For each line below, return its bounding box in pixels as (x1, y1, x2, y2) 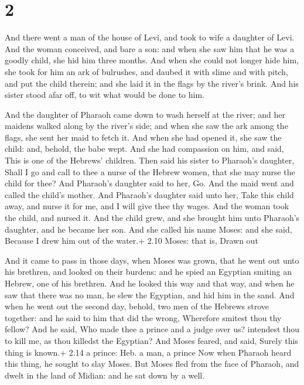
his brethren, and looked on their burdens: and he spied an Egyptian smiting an (5, 265, 292, 278)
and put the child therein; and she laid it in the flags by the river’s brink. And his (5, 77, 299, 89)
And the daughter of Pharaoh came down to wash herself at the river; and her (5, 108, 285, 120)
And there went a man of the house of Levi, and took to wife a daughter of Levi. (5, 31, 295, 43)
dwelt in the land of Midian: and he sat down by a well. (5, 369, 205, 381)
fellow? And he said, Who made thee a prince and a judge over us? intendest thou (5, 323, 300, 335)
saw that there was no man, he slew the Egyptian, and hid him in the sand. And (5, 288, 295, 301)
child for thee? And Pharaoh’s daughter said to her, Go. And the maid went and (5, 177, 294, 189)
